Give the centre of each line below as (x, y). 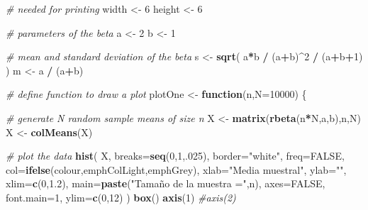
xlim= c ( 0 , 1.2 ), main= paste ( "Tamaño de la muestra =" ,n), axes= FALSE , (166, 183)
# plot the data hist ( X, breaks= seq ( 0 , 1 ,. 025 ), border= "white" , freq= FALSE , (175, 156)
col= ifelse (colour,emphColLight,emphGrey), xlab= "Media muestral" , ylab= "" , (176, 169)
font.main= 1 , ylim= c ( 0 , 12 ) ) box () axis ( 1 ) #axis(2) (121, 197)
